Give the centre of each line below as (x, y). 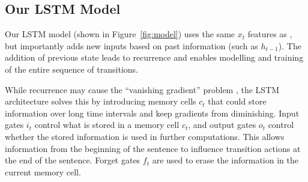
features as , (270, 34)
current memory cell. (43, 171)
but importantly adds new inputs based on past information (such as (131, 45)
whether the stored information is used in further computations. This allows (145, 136)
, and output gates (222, 125)
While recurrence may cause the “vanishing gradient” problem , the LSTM (142, 89)
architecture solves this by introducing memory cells (101, 101)
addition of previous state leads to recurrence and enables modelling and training (154, 57)
